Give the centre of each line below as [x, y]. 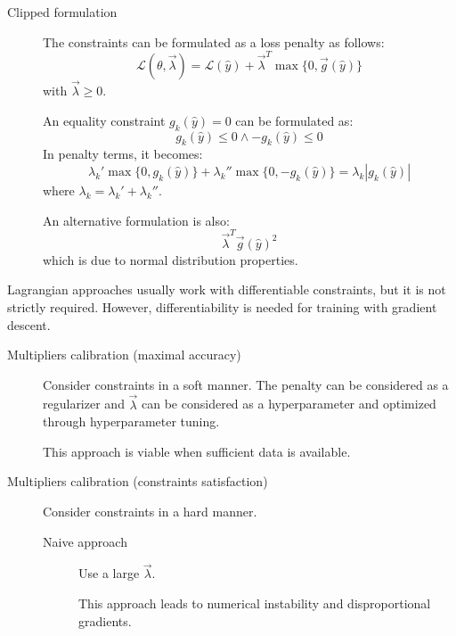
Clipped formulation [62, 12]
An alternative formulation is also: [136, 220]
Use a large [109, 573]
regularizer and [84, 404]
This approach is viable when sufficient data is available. [197, 451]
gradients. [105, 620]
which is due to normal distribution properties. [171, 259]
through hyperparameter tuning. [131, 421]
